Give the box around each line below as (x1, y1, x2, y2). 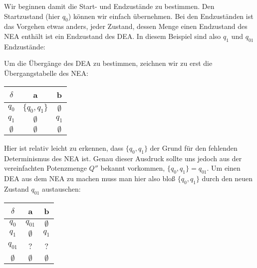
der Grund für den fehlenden (150, 142, 238, 153)
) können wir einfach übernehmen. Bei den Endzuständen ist (68, 10, 254, 21)
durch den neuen (202, 173, 253, 183)
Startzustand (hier (4, 10, 60, 21)
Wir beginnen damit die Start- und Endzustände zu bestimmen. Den (4, 1, 215, 11)
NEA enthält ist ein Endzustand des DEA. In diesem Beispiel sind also (4, 30, 221, 41)
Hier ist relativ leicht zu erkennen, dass (4, 142, 124, 153)
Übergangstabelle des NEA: (4, 67, 88, 78)
